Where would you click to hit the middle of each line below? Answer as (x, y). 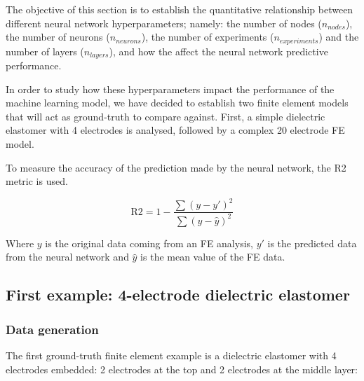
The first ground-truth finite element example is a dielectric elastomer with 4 (171, 355)
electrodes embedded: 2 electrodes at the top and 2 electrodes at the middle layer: (182, 369)
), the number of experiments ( (208, 37)
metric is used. (37, 181)
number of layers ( (45, 51)
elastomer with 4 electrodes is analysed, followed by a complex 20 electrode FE (175, 130)
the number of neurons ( (58, 37)
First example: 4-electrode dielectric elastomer (178, 295)
